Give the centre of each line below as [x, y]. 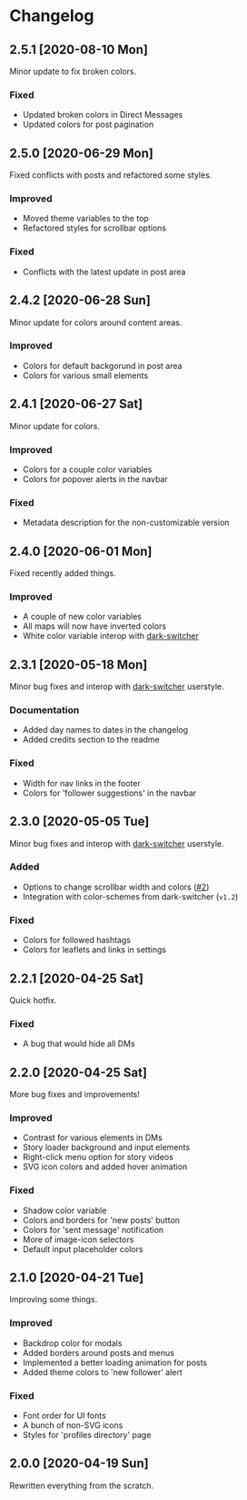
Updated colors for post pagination [88, 125]
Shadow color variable [64, 1210]
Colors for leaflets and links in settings [94, 950]
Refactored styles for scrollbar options [94, 228]
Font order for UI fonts [64, 1416]
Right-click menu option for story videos [98, 1157]
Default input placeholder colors [83, 1248]
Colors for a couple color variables [87, 469]
